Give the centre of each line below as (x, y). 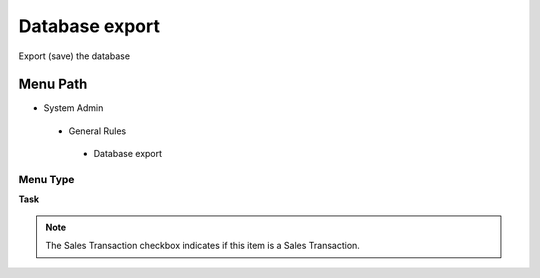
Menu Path (53, 84)
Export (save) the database (74, 56)
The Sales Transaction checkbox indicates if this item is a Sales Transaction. (202, 246)
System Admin (73, 108)
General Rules (97, 131)
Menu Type (46, 179)
